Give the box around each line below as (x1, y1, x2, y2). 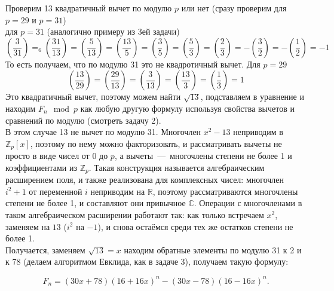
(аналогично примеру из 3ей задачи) (47, 25, 180, 38)
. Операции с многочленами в (194, 197, 302, 209)
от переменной (29, 185, 82, 197)
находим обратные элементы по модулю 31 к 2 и (124, 243, 302, 256)
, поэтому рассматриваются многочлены (152, 185, 298, 197)
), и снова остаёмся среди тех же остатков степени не (97, 220, 293, 232)
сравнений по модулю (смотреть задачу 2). (5, 114, 161, 126)
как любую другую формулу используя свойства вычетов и (80, 102, 295, 114)
